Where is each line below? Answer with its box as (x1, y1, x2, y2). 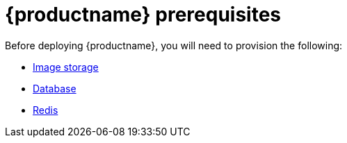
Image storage (33, 60, 99, 73)
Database (33, 82, 76, 94)
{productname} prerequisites (5, 3, 282, 26)
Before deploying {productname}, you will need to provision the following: (5, 39, 343, 51)
